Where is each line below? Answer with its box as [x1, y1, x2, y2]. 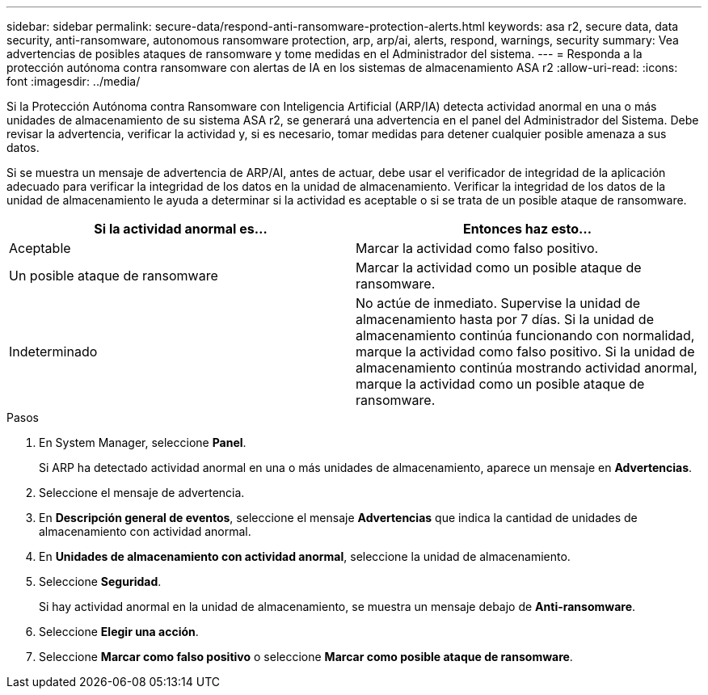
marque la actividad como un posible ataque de [356, 376, 645, 392]
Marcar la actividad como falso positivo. [356, 240, 599, 256]
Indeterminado [9, 343, 98, 360]
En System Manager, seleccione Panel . [39, 436, 247, 449]
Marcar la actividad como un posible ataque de [356, 259, 642, 276]
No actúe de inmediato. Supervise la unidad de [356, 295, 641, 311]
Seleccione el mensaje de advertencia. [39, 486, 245, 499]
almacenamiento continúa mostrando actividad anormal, [356, 360, 697, 376]
